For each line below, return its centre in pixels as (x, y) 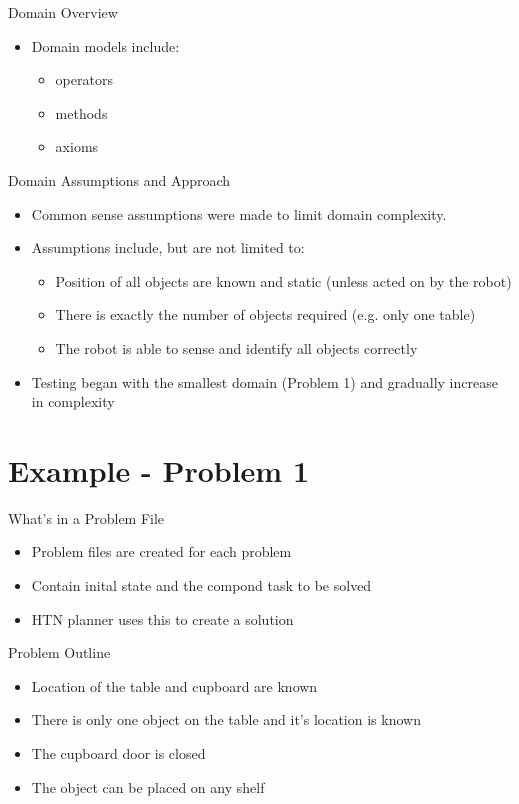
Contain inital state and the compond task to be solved (201, 585)
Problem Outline (59, 652)
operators (84, 79)
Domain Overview (63, 12)
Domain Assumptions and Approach (119, 179)
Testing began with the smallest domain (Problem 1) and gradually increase (264, 381)
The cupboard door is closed (118, 753)
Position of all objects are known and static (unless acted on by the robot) (283, 280)
